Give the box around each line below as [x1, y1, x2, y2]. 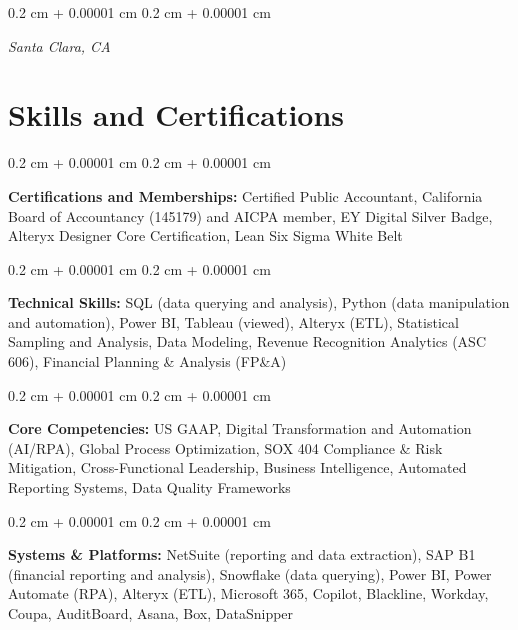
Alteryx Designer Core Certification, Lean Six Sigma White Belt [8, 225, 403, 246]
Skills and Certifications [8, 94, 345, 135]
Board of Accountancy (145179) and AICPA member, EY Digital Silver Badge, [8, 205, 493, 226]
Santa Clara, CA [8, 35, 111, 56]
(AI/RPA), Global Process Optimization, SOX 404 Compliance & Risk [8, 437, 443, 458]
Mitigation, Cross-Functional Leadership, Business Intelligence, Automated [8, 457, 467, 478]
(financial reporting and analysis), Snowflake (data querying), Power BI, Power [8, 563, 492, 584]
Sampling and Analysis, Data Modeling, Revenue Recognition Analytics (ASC [8, 331, 487, 352]
